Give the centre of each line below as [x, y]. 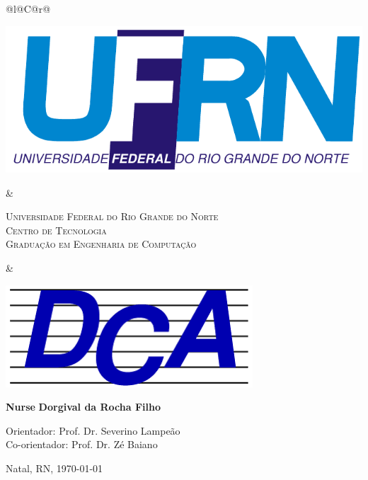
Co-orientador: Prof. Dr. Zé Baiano [82, 444]
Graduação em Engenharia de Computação [101, 244]
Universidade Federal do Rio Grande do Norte [112, 216]
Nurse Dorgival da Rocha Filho [84, 407]
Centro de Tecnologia [56, 230]
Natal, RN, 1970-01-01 [54, 468]
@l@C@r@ [28, 8]
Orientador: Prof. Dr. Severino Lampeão [93, 430]
